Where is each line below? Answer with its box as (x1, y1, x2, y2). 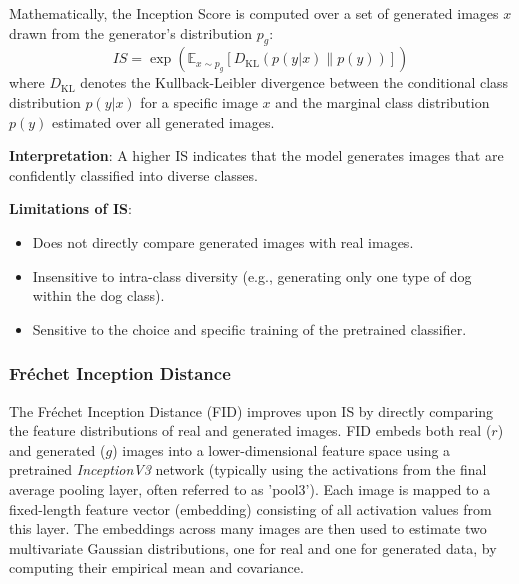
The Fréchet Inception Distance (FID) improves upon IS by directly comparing (9, 400, 494, 421)
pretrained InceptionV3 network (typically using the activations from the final (9, 459, 487, 480)
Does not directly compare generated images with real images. (32, 231, 414, 252)
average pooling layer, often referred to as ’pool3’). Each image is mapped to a (9, 478, 491, 499)
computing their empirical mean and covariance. (9, 557, 304, 578)
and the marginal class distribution (275, 91, 490, 112)
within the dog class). (32, 285, 165, 306)
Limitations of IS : (9, 198, 132, 219)
